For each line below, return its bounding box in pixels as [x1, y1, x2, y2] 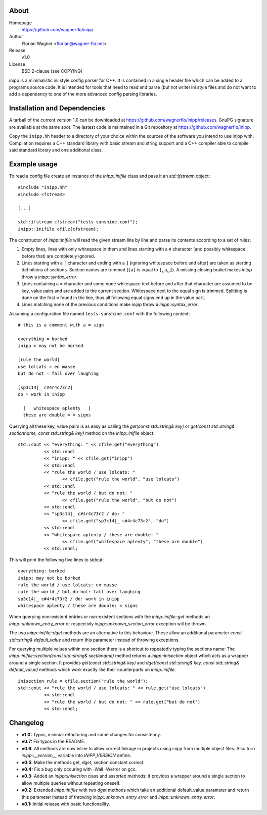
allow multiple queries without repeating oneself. [21, 780, 121, 786]
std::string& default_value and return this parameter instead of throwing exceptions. [9, 637, 180, 643]
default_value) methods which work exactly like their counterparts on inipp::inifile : [9, 666, 176, 673]
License [9, 61, 26, 67]
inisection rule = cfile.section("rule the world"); [18, 678, 148, 684]
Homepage [9, 20, 32, 26]
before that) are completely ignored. [21, 253, 95, 259]
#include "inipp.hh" [18, 185, 68, 190]
